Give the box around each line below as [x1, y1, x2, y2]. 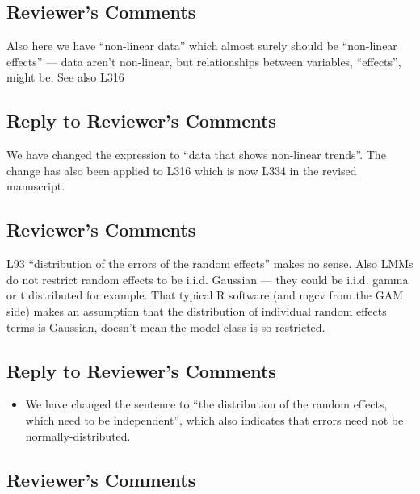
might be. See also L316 [6, 69, 124, 86]
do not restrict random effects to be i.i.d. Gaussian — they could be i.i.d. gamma [6, 270, 409, 287]
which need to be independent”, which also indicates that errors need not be [25, 411, 404, 428]
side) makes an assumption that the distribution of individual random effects [6, 302, 387, 319]
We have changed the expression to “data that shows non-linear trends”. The [6, 146, 386, 163]
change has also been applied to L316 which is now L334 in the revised [6, 161, 357, 178]
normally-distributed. [25, 427, 131, 444]
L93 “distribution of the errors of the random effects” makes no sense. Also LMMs [6, 255, 414, 272]
